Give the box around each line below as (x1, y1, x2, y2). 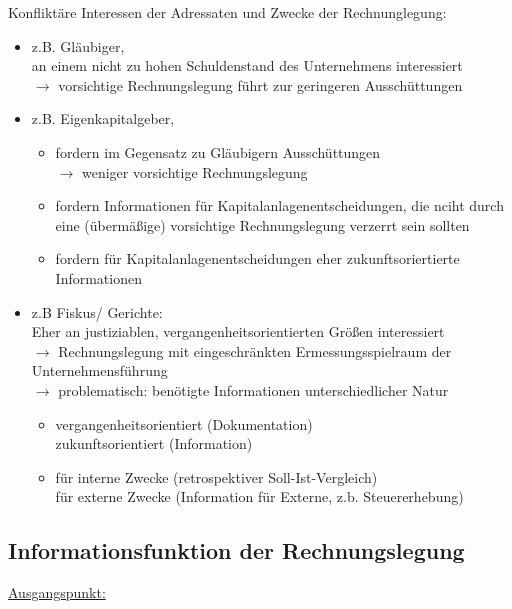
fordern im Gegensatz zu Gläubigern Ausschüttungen (55, 141, 381, 162)
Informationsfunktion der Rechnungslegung (8, 535, 465, 566)
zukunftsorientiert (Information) (55, 433, 253, 454)
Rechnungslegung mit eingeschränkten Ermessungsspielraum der (58, 340, 452, 361)
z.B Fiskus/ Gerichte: (31, 301, 163, 322)
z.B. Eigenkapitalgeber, (31, 108, 175, 129)
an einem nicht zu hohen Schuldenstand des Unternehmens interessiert (31, 55, 463, 76)
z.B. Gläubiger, (31, 35, 125, 56)
